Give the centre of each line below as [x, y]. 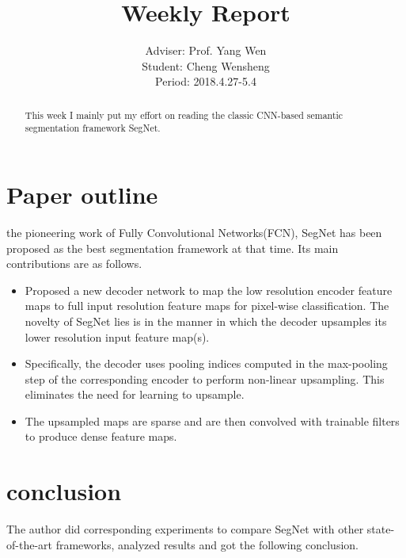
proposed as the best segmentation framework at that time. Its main [173, 248]
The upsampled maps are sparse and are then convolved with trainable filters [212, 420]
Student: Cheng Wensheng [206, 65]
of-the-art [29, 544]
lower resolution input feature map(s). [117, 336]
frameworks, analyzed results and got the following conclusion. [207, 544]
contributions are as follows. [74, 264]
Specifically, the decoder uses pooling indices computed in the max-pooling [206, 363]
